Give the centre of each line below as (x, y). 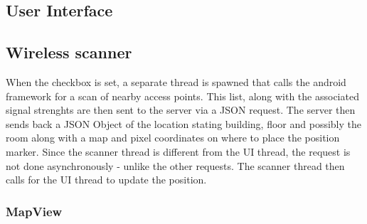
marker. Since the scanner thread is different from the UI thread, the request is (178, 151)
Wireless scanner (69, 52)
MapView (34, 211)
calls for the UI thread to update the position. (106, 180)
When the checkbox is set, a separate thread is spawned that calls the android (176, 81)
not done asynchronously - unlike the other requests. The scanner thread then (175, 165)
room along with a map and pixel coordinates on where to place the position (173, 138)
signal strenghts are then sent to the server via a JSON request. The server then (181, 110)
